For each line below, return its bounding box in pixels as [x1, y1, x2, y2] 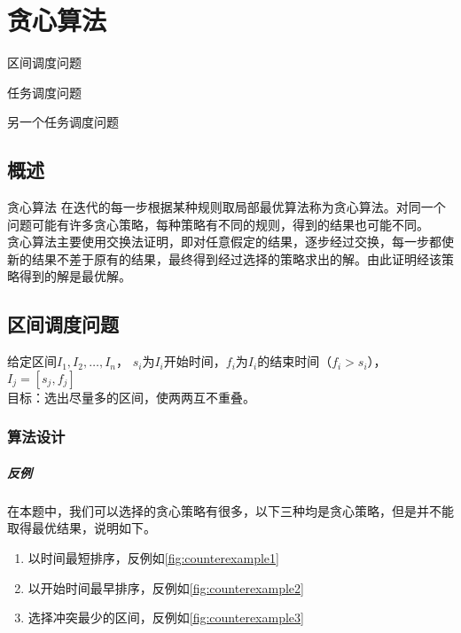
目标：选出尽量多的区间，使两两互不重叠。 [7, 387, 255, 406]
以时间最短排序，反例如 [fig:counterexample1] [27, 549, 279, 567]
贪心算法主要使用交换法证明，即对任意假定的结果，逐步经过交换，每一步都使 [7, 232, 454, 251]
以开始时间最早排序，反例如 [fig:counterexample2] [27, 578, 304, 597]
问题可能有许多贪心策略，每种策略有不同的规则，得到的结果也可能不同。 [7, 215, 429, 233]
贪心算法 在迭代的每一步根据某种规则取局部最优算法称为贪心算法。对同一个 [7, 198, 446, 216]
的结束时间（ [257, 352, 332, 371]
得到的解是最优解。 [19, 267, 131, 285]
